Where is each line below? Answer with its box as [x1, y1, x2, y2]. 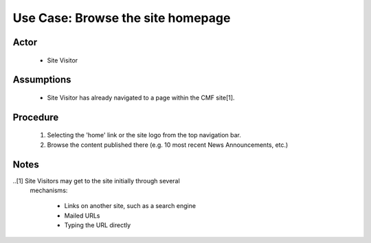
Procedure [12, 111, 59, 123]
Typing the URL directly [64, 221, 131, 229]
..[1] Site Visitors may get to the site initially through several [12, 176, 180, 185]
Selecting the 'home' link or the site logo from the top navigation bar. [47, 131, 242, 139]
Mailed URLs [64, 211, 100, 220]
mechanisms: [30, 186, 68, 195]
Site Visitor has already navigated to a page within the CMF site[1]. [47, 93, 235, 102]
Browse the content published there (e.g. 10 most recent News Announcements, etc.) [47, 141, 289, 149]
